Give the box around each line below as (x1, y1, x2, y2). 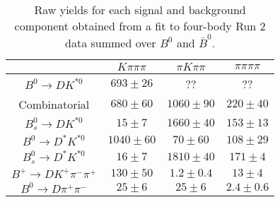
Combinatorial (18, 95, 90, 112)
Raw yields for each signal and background (34, 1, 246, 18)
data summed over (65, 34, 156, 51)
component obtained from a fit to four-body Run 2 (14, 18, 266, 34)
